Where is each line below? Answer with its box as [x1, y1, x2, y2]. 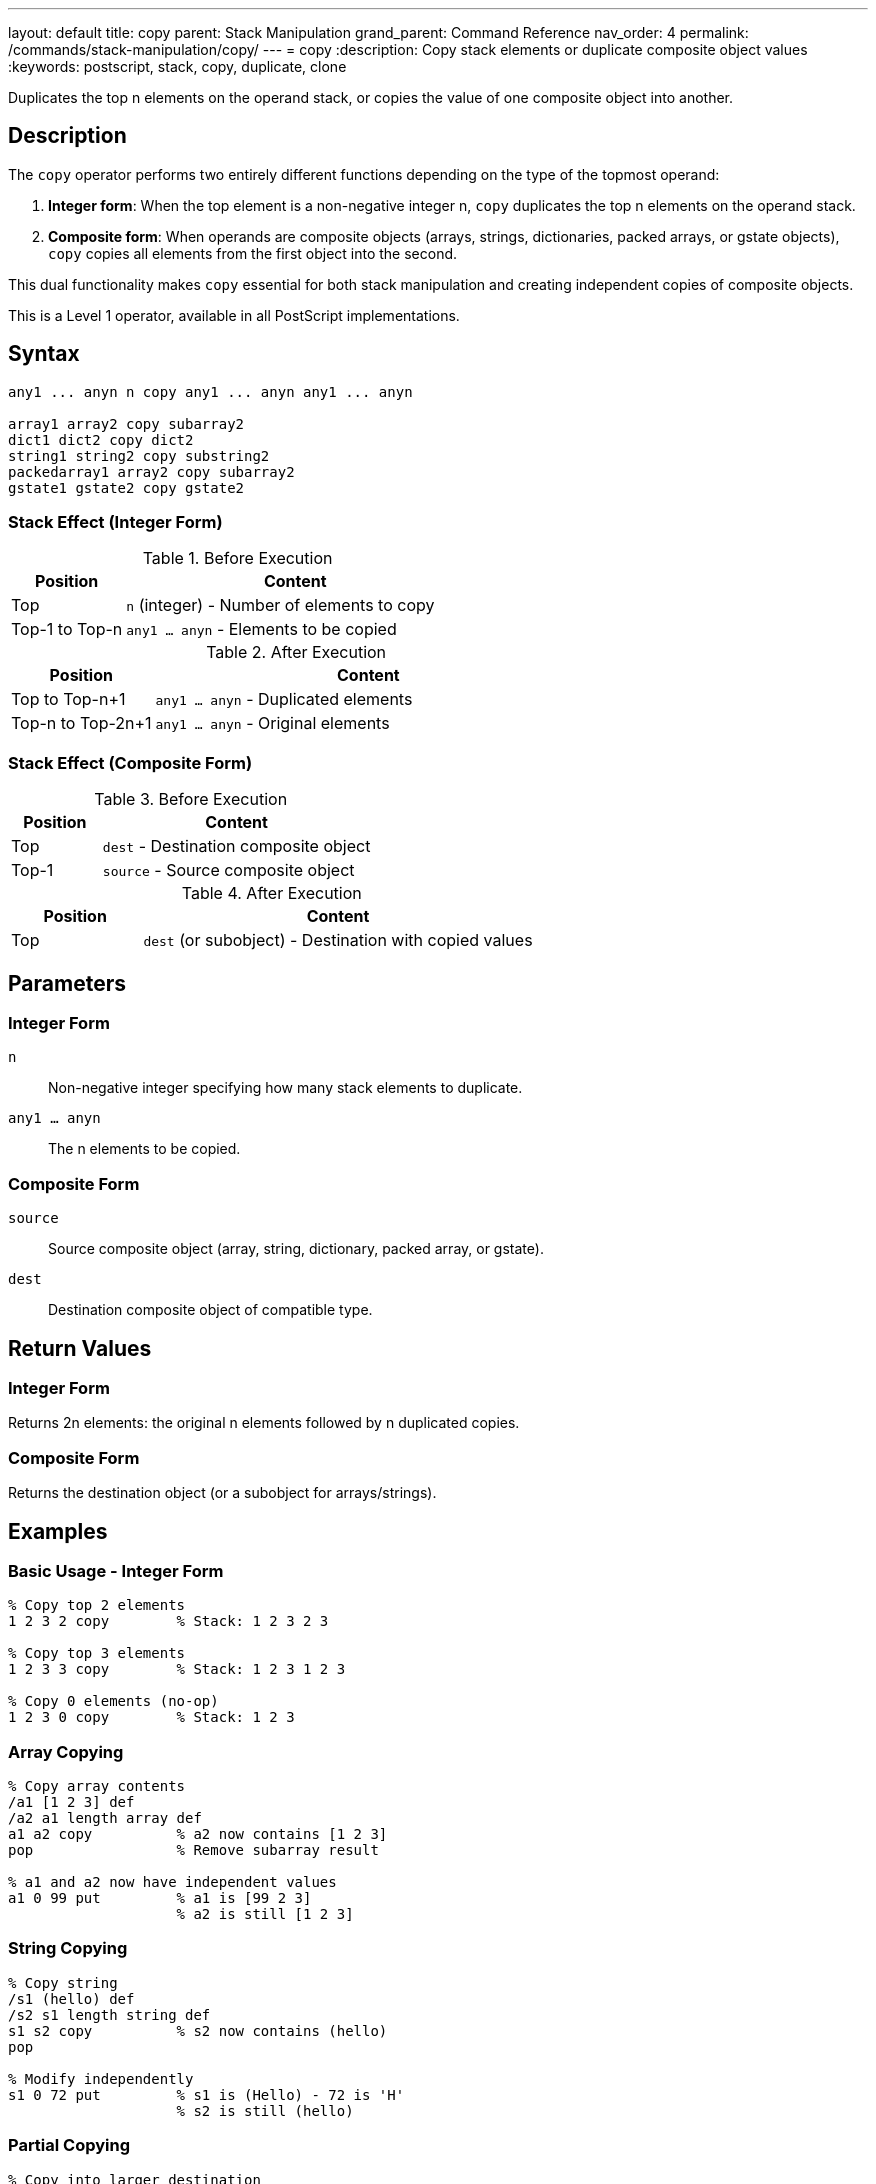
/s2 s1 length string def [8, 2006, 211, 2023]
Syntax [8, 341, 80, 367]
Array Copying [8, 1741, 124, 1762]
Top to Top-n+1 [11, 689, 126, 710]
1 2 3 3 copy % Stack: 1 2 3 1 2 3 [8, 1661, 346, 1678]
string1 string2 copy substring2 [8, 447, 270, 464]
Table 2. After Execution [206, 642, 387, 663]
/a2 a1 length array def [8, 1810, 202, 1827]
